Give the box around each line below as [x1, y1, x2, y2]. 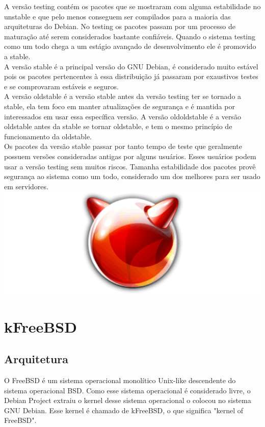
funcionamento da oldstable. [4, 131, 92, 141]
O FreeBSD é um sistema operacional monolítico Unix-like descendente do [4, 375, 236, 386]
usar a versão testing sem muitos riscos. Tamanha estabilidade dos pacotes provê [4, 161, 256, 171]
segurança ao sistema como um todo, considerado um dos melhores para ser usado [4, 171, 260, 182]
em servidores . [4, 181, 48, 191]
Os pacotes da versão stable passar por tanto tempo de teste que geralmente [4, 141, 242, 152]
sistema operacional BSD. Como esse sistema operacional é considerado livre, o [4, 385, 251, 395]
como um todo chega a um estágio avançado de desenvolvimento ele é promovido [4, 41, 256, 52]
